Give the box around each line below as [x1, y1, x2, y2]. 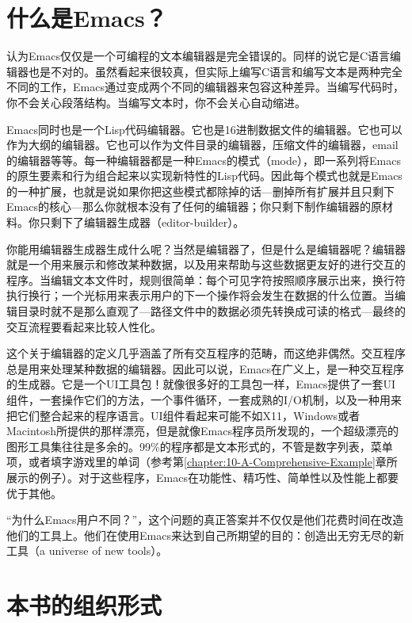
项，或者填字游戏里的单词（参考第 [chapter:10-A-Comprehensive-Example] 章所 [6, 453, 398, 470]
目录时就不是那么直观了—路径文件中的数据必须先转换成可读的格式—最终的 [17, 303, 406, 319]
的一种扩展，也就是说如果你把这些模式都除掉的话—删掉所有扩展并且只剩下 [6, 182, 395, 199]
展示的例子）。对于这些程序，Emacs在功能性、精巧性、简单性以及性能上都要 [6, 468, 399, 485]
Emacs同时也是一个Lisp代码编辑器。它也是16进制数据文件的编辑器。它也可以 [6, 120, 402, 137]
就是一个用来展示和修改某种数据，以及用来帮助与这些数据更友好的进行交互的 [6, 256, 406, 273]
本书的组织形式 [6, 589, 162, 621]
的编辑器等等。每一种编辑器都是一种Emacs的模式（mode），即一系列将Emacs [6, 151, 401, 168]
